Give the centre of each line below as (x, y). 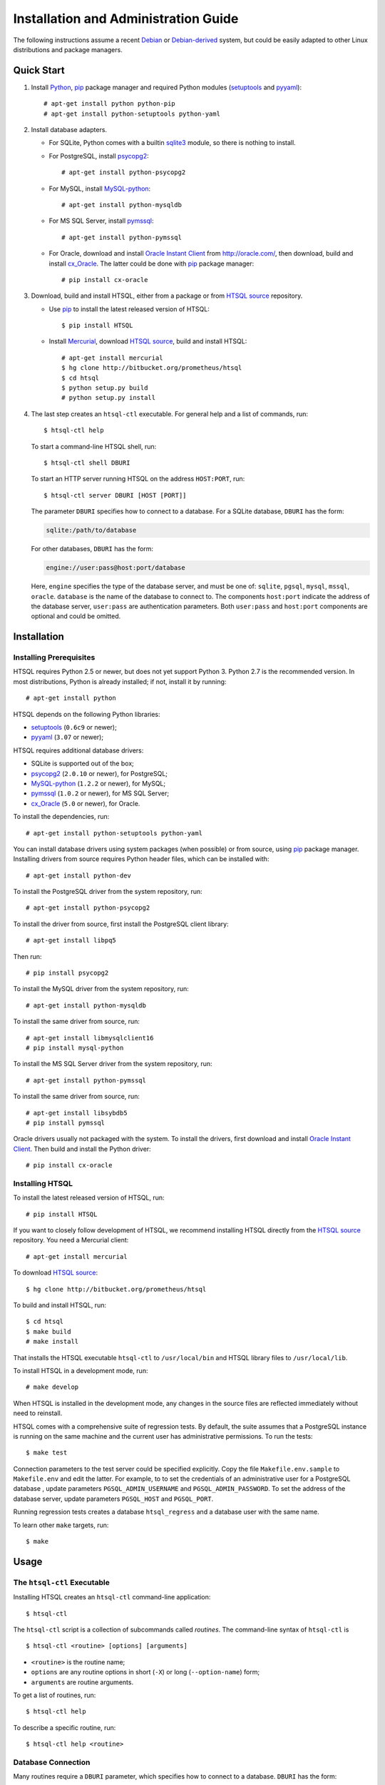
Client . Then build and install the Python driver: (82, 1149)
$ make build (48, 1331)
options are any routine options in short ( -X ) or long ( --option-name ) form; (145, 1672)
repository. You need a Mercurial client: (71, 1240)
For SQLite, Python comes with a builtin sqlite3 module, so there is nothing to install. (172, 143)
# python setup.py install (109, 398)
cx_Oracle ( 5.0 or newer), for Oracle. (86, 803)
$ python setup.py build (105, 388)
